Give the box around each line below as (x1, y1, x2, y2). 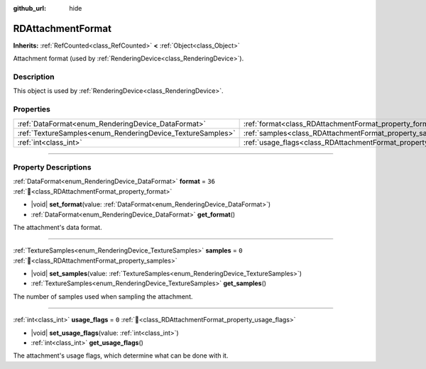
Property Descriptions (13, 162, 92, 172)
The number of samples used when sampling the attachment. (13, 292, 193, 301)
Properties (13, 104, 51, 114)
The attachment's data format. (13, 223, 102, 231)
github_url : (13, 4, 46, 12)
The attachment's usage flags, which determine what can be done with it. (13, 351, 229, 360)
